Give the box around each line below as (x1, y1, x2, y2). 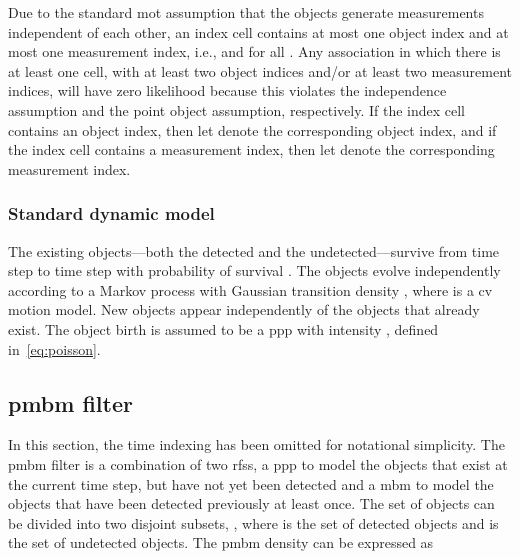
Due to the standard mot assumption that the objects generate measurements (8, 2, 484, 22)
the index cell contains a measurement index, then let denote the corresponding (8, 139, 495, 160)
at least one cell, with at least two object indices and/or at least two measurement (8, 60, 512, 81)
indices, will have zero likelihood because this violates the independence (8, 80, 447, 101)
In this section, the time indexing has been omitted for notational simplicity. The (8, 434, 505, 455)
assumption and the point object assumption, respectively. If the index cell (8, 99, 466, 120)
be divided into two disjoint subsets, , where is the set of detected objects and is (8, 512, 499, 533)
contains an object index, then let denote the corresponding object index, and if (8, 119, 497, 140)
